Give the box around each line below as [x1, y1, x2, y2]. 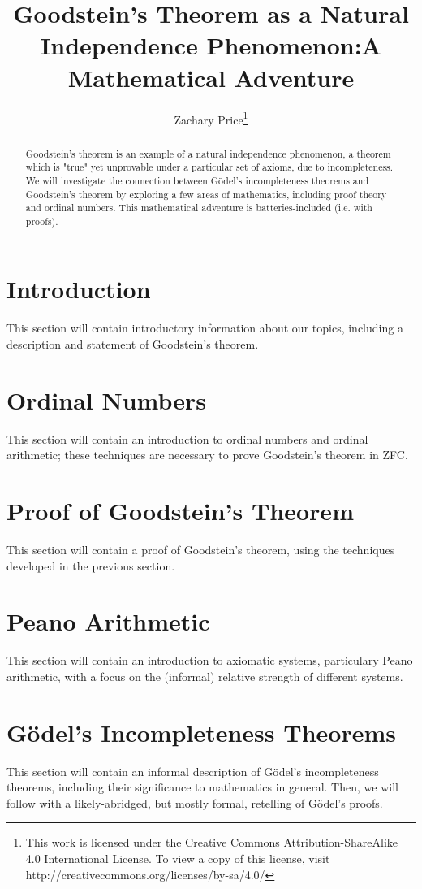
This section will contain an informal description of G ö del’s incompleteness [6, 762, 379, 779]
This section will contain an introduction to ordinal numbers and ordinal [6, 430, 368, 447]
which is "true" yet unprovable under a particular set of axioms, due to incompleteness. [25, 160, 394, 174]
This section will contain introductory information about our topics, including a [6, 319, 403, 336]
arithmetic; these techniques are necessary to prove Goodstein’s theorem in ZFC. [6, 446, 408, 463]
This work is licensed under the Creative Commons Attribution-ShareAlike [25, 834, 398, 851]
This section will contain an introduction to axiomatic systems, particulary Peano [6, 652, 413, 669]
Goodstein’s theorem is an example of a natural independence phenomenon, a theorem [25, 146, 391, 160]
